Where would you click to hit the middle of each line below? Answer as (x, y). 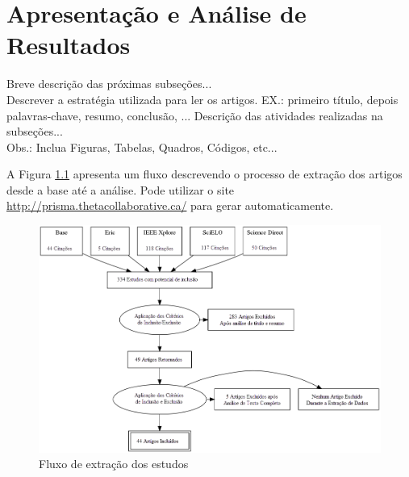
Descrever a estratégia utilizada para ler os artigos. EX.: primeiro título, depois (202, 99)
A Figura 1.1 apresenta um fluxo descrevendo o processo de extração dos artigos (204, 174)
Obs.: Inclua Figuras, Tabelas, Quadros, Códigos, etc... (142, 146)
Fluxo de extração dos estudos (114, 464)
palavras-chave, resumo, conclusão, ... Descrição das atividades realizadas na (195, 115)
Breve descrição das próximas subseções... (109, 84)
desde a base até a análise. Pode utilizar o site (121, 189)
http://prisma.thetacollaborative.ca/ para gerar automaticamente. (170, 205)
